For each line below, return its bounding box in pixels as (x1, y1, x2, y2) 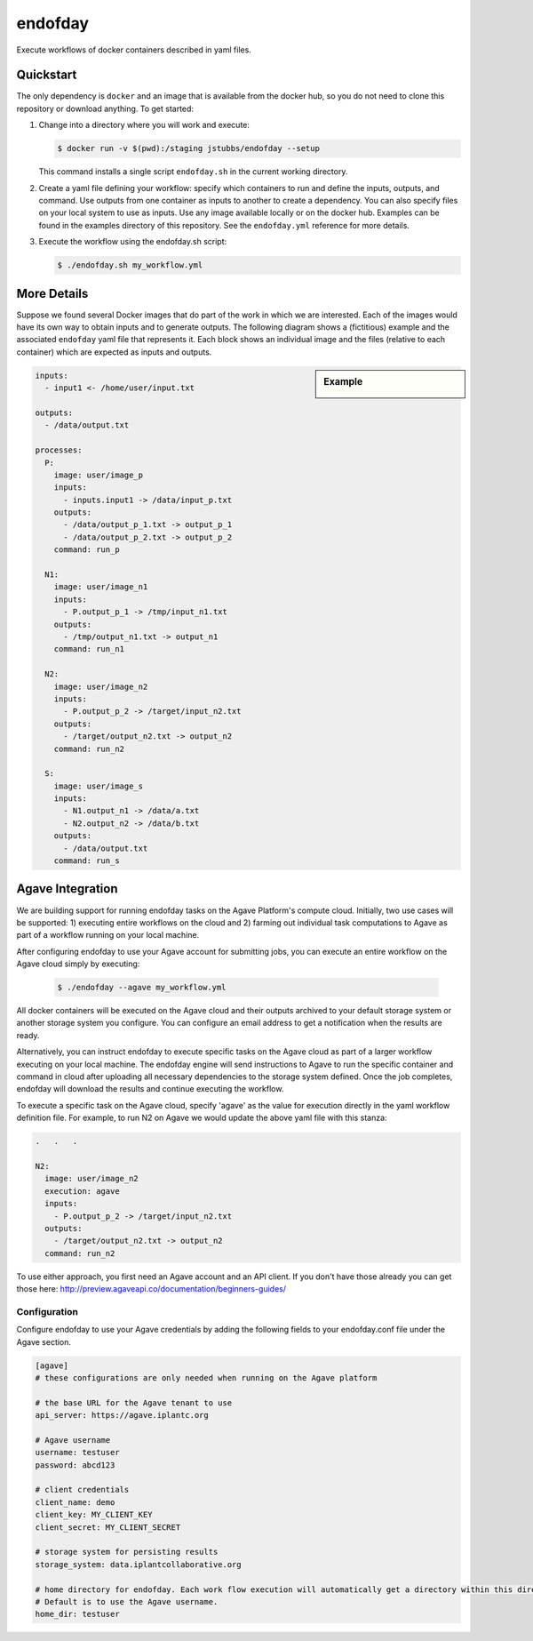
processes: (35, 445, 83, 455)
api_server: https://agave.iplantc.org (35, 1410, 209, 1421)
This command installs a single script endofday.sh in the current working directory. (38, 166, 348, 177)
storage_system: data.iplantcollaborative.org (35, 1559, 242, 1569)
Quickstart (16, 68, 77, 83)
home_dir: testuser (35, 1609, 120, 1620)
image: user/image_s (53, 780, 144, 791)
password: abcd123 (35, 1460, 115, 1470)
